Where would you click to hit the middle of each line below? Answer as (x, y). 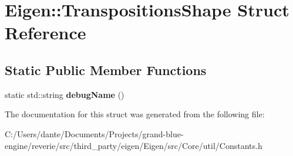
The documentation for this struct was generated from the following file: (135, 114)
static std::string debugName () (65, 94)
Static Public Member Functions (106, 69)
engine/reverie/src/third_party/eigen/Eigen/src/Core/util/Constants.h (134, 145)
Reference (46, 33)
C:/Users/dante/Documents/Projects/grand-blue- (94, 133)
